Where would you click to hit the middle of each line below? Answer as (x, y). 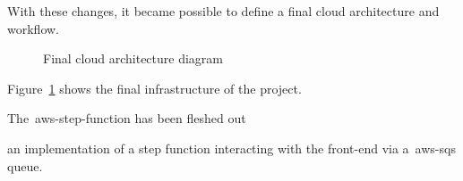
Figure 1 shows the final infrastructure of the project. (154, 88)
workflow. (33, 28)
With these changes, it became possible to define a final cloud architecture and (223, 11)
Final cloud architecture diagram (133, 58)
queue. (25, 165)
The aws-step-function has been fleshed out (127, 118)
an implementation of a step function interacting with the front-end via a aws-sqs (231, 148)
